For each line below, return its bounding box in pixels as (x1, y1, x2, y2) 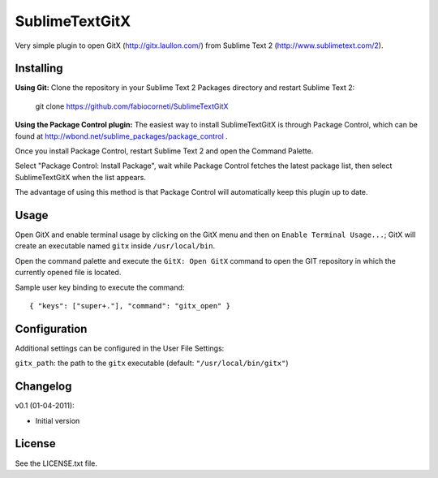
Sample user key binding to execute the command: (15, 282, 185, 292)
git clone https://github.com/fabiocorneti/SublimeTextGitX (35, 101, 229, 111)
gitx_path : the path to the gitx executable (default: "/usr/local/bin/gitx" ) (15, 358, 289, 368)
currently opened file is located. (15, 268, 122, 278)
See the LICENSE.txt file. (15, 459, 97, 468)
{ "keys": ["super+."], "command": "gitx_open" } (29, 301, 231, 311)
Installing (15, 62, 64, 75)
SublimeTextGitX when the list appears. (15, 172, 146, 182)
